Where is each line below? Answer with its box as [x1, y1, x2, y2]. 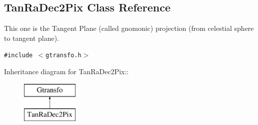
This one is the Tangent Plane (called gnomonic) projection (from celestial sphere [4, 23, 254, 33]
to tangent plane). [4, 32, 59, 43]
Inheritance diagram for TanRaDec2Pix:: [4, 66, 129, 77]
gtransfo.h [45, 52, 81, 59]
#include [4, 52, 33, 59]
